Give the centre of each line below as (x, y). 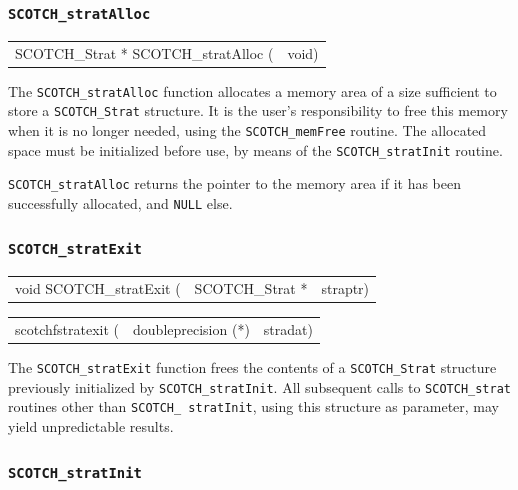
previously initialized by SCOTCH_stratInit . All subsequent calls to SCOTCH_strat (259, 386)
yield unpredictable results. (91, 426)
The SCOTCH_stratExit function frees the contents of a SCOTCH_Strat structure (252, 367)
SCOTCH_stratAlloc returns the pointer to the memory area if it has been (234, 183)
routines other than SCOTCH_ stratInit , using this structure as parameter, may (253, 406)
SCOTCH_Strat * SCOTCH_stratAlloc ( (144, 52)
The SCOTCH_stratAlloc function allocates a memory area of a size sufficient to (252, 90)
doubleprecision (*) (191, 328)
